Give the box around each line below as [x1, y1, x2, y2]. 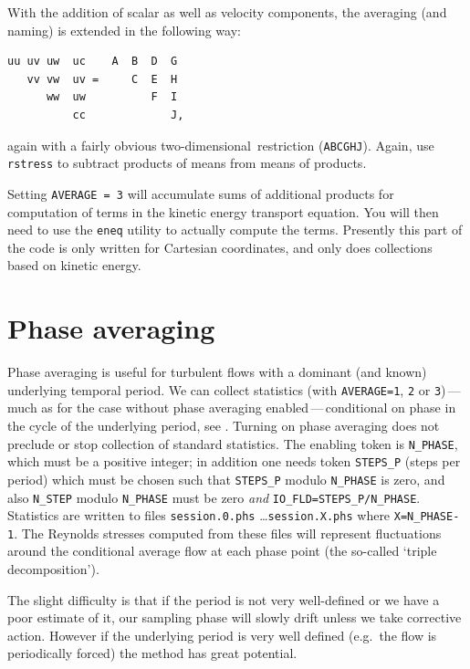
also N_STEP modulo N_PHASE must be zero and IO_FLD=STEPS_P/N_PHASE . [7, 487, 421, 507]
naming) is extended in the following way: [7, 20, 241, 39]
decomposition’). [7, 559, 99, 579]
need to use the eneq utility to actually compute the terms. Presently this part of [7, 220, 463, 239]
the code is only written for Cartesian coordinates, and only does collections [7, 237, 433, 256]
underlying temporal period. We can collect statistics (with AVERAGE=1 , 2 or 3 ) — [7, 380, 461, 399]
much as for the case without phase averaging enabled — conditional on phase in [7, 398, 456, 417]
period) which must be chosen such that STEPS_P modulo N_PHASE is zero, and [7, 469, 445, 488]
